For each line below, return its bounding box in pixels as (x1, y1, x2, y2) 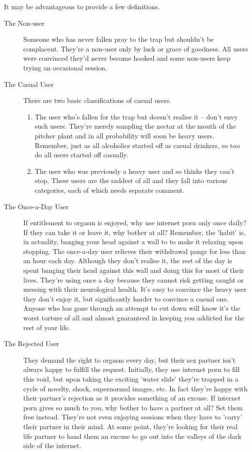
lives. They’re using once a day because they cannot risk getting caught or (23, 274, 244, 285)
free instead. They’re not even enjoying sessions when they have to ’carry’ (23, 412, 242, 422)
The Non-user (4, 17, 45, 28)
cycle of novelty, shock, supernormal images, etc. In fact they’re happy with (23, 383, 248, 393)
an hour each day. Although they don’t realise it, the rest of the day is (23, 255, 232, 266)
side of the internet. (23, 440, 81, 451)
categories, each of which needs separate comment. (34, 184, 185, 195)
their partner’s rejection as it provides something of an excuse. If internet (23, 393, 241, 403)
